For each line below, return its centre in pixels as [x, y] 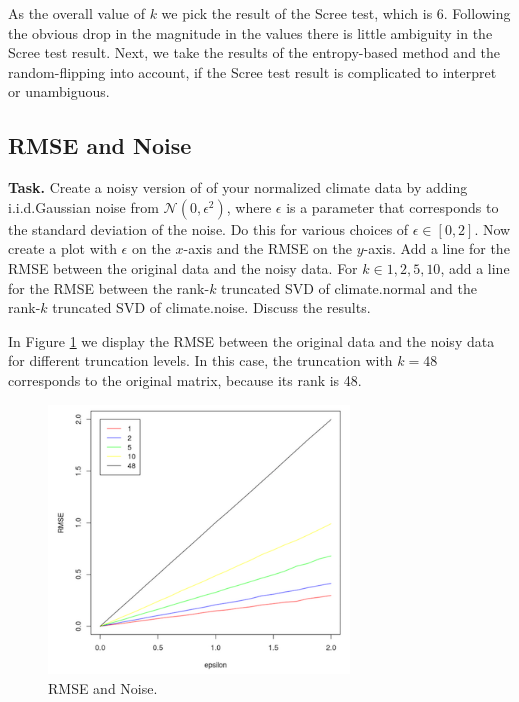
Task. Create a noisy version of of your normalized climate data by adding [238, 187]
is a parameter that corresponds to [392, 206]
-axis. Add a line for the [436, 248]
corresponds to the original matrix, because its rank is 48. [185, 379]
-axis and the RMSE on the [267, 248]
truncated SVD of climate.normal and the [349, 287]
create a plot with [62, 248]
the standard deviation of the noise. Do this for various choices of [208, 228]
